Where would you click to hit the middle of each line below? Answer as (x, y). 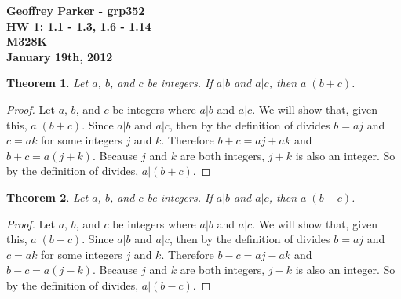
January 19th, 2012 (60, 56)
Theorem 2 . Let (47, 197)
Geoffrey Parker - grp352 (76, 10)
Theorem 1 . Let (47, 83)
